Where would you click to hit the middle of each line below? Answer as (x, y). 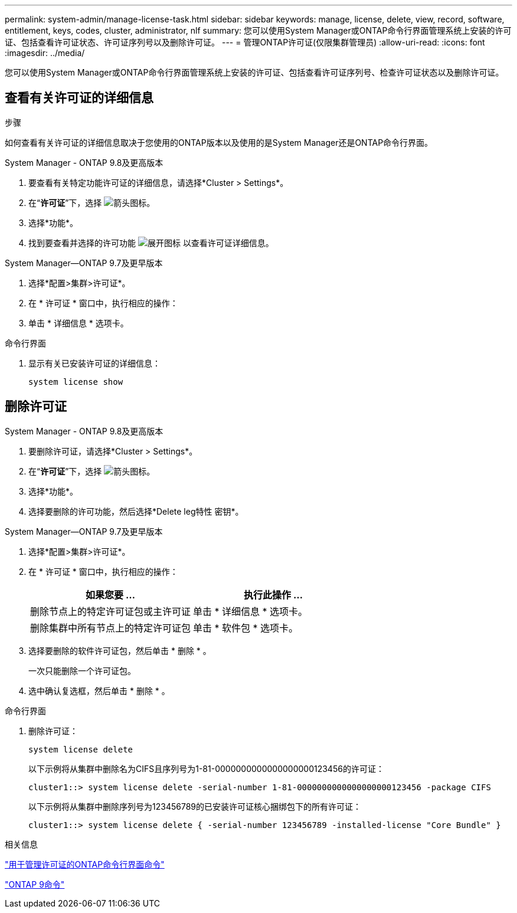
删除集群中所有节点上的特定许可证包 (111, 628)
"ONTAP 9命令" (35, 884)
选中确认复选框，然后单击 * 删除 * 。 (99, 691)
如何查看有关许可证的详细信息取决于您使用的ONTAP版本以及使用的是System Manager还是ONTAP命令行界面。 (219, 142)
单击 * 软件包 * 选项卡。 (246, 628)
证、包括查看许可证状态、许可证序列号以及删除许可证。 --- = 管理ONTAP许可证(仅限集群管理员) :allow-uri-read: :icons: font (245, 42)
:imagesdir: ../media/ (45, 53)
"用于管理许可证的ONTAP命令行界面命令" (85, 864)
